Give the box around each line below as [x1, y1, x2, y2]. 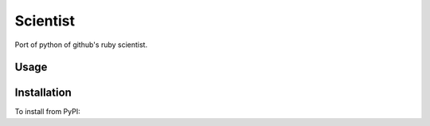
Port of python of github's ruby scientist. [14, 40, 147, 49]
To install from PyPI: [14, 107, 80, 116]
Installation [14, 86, 72, 100]
